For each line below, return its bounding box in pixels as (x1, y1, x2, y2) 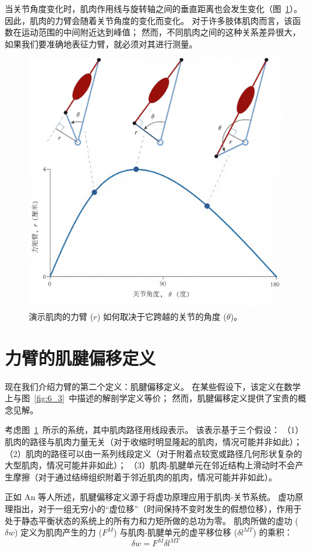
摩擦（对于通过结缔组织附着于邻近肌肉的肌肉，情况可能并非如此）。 (13, 470, 277, 483)
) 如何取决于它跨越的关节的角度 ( (97, 310, 227, 322)
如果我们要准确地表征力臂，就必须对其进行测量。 (5, 37, 197, 50)
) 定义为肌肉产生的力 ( (14, 526, 102, 538)
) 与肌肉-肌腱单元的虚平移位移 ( (113, 526, 237, 538)
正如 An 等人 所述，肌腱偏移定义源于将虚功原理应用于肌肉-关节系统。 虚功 (5, 491, 295, 503)
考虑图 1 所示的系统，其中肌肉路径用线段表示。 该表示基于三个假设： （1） (5, 423, 304, 436)
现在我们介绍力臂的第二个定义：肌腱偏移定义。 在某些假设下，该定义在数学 (5, 380, 301, 392)
